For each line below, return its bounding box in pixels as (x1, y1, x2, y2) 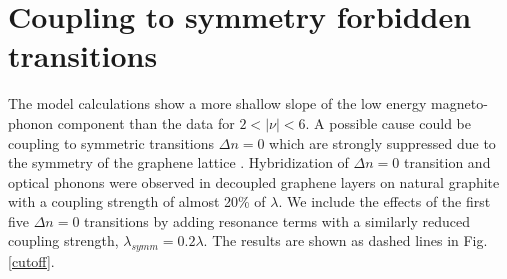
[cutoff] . (8, 251, 55, 272)
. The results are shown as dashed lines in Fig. (203, 230, 488, 251)
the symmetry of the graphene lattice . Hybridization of (8, 152, 349, 173)
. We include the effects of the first (278, 191, 491, 212)
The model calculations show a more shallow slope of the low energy (8, 93, 427, 114)
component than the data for (57, 112, 235, 133)
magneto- (431, 93, 488, 114)
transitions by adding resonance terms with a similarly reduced (84, 210, 471, 231)
